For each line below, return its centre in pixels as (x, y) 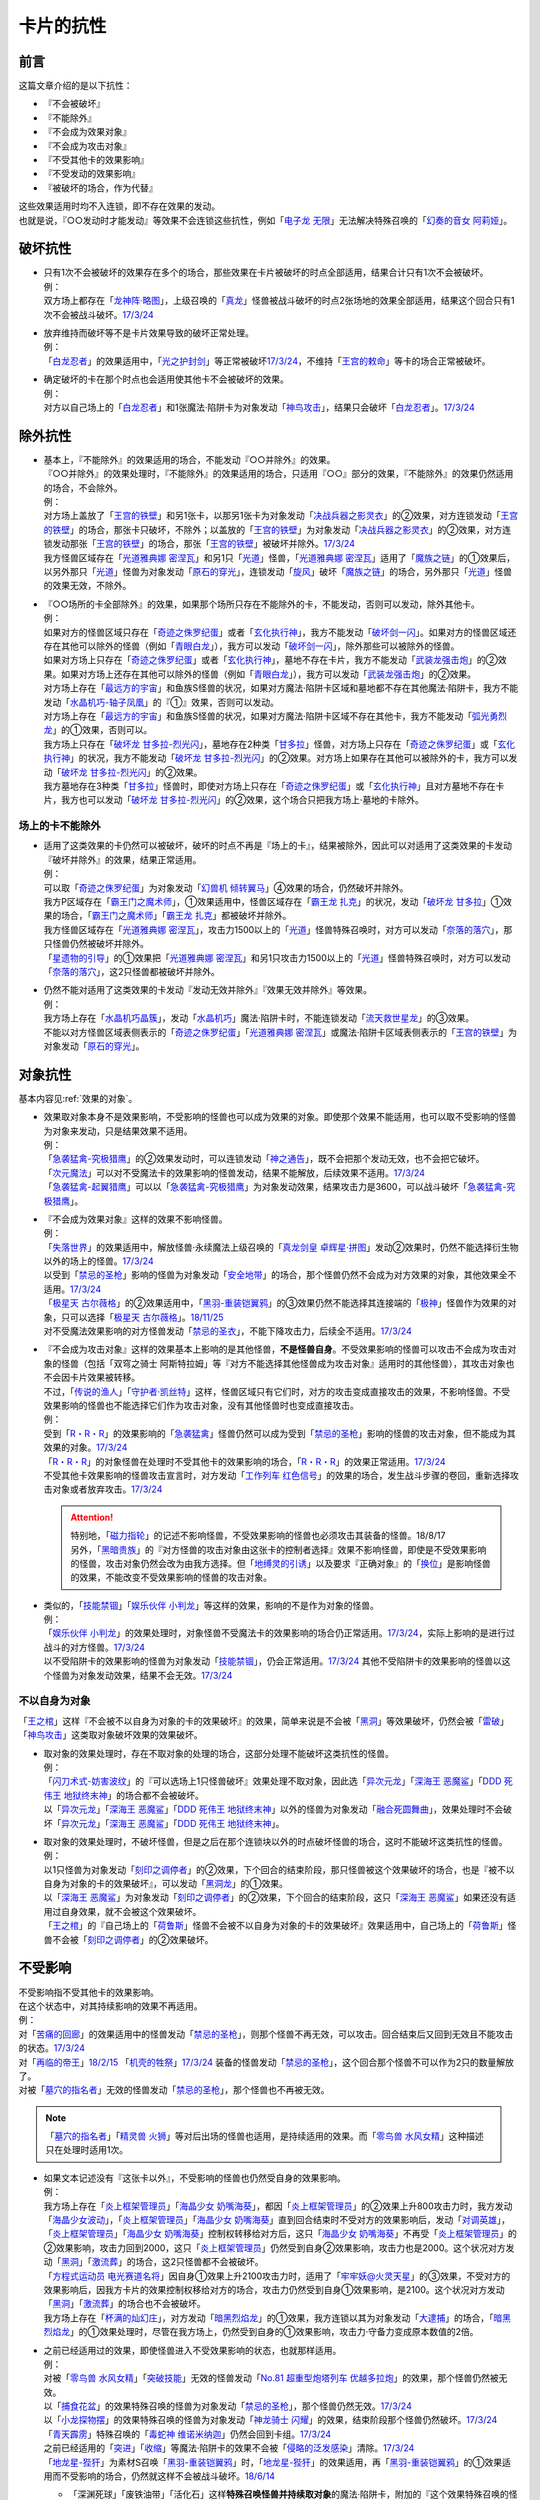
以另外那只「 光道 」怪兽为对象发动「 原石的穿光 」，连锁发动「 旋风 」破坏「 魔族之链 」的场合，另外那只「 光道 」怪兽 (277, 572)
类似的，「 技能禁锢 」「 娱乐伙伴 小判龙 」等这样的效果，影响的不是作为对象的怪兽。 (211, 1605)
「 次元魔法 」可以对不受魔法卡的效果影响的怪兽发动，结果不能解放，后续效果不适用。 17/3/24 (234, 1172)
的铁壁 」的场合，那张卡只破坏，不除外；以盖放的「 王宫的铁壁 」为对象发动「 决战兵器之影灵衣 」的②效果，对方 (273, 529)
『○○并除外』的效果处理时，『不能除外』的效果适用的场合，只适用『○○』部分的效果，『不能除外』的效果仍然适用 (278, 474)
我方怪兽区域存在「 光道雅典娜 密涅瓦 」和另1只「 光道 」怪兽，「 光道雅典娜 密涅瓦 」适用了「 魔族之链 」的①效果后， (279, 557)
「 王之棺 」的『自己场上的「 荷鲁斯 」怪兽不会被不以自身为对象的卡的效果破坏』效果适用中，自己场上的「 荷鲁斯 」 (275, 1926)
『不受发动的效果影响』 (91, 174)
